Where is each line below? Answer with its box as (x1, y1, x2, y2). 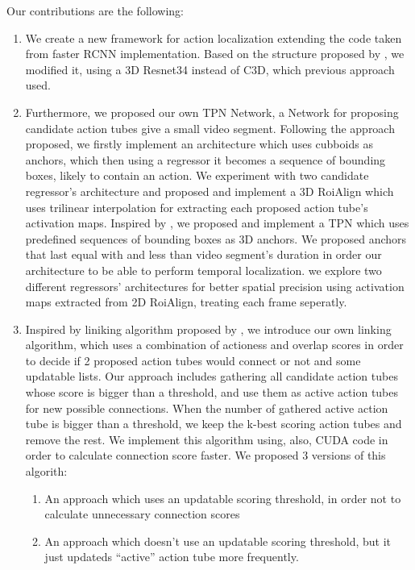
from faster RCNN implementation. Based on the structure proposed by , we (25, 45, 405, 62)
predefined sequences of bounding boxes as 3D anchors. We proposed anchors (25, 230, 407, 247)
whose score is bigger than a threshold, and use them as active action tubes (25, 384, 399, 401)
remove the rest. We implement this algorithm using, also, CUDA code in (25, 431, 388, 447)
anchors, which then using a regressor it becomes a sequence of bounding (25, 151, 386, 168)
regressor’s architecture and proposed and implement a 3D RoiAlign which (25, 182, 394, 199)
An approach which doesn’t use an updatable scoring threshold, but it (44, 532, 392, 549)
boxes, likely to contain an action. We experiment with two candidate (25, 167, 369, 184)
